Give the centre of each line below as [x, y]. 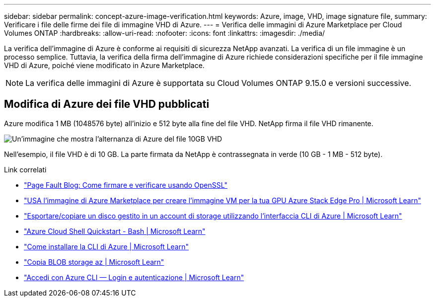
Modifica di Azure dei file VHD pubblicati [107, 104]
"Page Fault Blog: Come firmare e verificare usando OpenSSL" [126, 185]
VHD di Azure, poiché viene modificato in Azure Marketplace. [104, 65]
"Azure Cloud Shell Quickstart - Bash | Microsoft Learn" [115, 231]
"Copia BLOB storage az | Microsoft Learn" [94, 262]
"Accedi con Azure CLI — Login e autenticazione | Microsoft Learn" [134, 277]
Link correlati [25, 169]
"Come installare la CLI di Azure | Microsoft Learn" [107, 246]
